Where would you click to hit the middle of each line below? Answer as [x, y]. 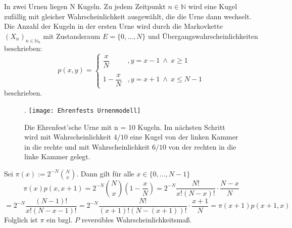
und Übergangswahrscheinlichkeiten [203, 36]
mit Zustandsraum [72, 36]
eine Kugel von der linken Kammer [184, 137]
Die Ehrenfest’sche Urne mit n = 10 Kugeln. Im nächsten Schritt [125, 127]
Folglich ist [21, 219]
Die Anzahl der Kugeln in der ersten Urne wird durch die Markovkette [113, 26]
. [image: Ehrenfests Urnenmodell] [83, 109]
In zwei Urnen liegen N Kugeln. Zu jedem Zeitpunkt [85, 6]
